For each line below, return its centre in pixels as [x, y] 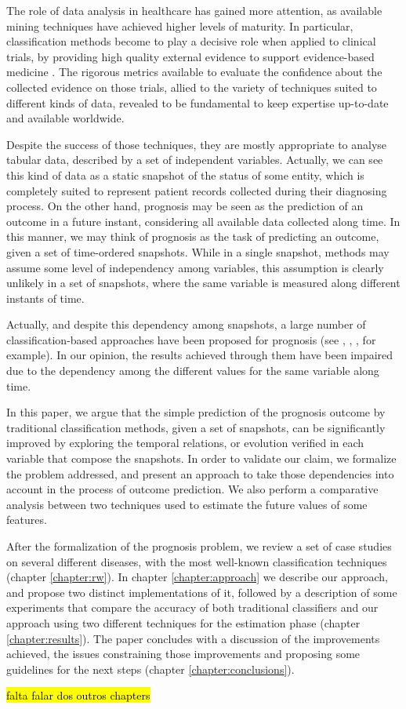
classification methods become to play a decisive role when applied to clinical [191, 41]
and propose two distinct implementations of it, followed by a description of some [202, 592]
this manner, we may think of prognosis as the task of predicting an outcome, [193, 236]
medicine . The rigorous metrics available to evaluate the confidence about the [194, 72]
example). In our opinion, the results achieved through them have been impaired [200, 355]
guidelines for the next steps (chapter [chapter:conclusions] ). [150, 669]
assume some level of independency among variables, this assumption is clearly [195, 267]
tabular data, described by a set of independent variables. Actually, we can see [195, 160]
